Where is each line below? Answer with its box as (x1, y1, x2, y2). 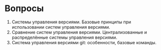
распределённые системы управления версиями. (11, 34, 118, 40)
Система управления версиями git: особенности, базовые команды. (11, 39, 157, 45)
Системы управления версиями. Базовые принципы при (11, 19, 131, 25)
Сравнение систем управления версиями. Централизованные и (11, 29, 147, 35)
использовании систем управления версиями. (11, 24, 110, 30)
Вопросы (4, 3, 44, 14)
